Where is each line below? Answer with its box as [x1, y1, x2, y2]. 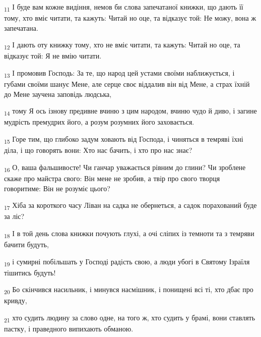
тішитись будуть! [4, 267, 56, 277]
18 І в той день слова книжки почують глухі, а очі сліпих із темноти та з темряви [4, 228, 254, 240]
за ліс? [4, 211, 25, 221]
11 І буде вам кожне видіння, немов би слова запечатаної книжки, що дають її [4, 2, 243, 13]
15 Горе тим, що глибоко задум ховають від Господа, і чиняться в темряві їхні [4, 134, 243, 145]
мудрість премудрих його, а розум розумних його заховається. [4, 117, 194, 127]
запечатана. [4, 22, 38, 33]
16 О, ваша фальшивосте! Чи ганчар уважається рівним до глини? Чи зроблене [4, 161, 246, 174]
